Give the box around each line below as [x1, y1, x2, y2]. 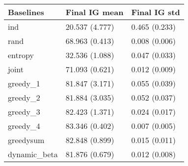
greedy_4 [8, 120, 40, 131]
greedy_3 [8, 106, 40, 117]
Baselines [8, 6, 44, 18]
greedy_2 [8, 92, 40, 103]
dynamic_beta [8, 148, 58, 160]
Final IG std [131, 6, 180, 18]
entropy [8, 49, 34, 61]
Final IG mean [65, 6, 124, 18]
